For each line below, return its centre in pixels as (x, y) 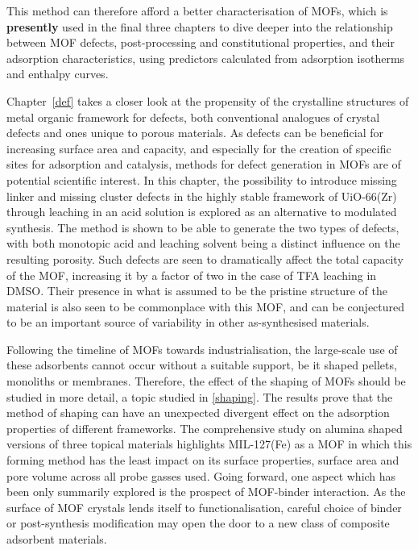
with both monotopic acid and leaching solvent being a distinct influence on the (203, 243)
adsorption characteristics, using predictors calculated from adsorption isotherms (206, 58)
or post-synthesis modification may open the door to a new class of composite (198, 523)
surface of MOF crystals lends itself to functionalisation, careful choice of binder (204, 507)
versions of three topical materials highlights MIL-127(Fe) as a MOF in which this (209, 444)
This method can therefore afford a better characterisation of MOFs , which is (197, 10)
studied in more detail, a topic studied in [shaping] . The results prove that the (200, 396)
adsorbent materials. (57, 539)
